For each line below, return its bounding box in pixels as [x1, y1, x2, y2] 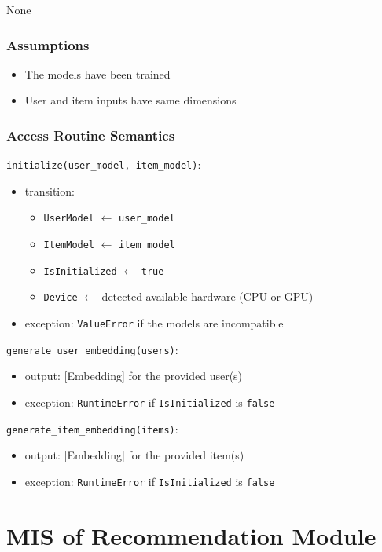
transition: [24, 182, 75, 199]
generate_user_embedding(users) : [6, 341, 178, 357]
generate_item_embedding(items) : [6, 420, 178, 437]
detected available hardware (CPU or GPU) [101, 288, 314, 305]
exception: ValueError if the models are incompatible [24, 315, 284, 331]
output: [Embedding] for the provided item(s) [24, 447, 244, 463]
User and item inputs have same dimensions [24, 92, 237, 108]
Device [43, 292, 78, 304]
